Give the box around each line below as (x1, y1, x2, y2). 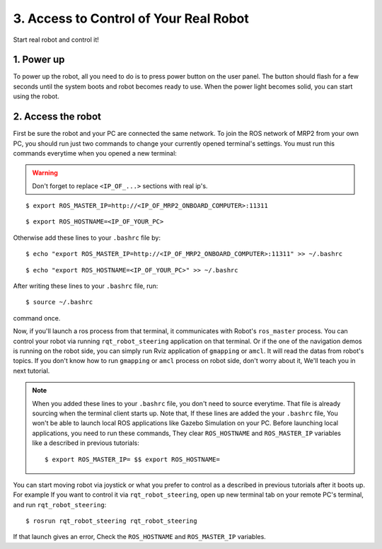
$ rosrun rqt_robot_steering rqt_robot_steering (25, 517, 197, 525)
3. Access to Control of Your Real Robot (13, 11, 249, 26)
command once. (13, 313, 61, 322)
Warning (32, 168, 58, 177)
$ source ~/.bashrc (25, 298, 93, 306)
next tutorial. (13, 366, 50, 375)
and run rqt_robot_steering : (13, 500, 107, 509)
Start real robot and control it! (13, 35, 99, 44)
